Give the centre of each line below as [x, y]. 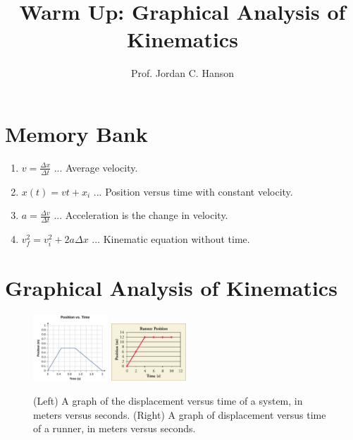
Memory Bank [76, 133]
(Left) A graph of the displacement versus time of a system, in [168, 401]
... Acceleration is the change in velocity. [141, 215]
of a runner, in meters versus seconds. [114, 428]
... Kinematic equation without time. [171, 239]
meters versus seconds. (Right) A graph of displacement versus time [180, 414]
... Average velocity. [96, 167]
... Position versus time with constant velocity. [193, 191]
